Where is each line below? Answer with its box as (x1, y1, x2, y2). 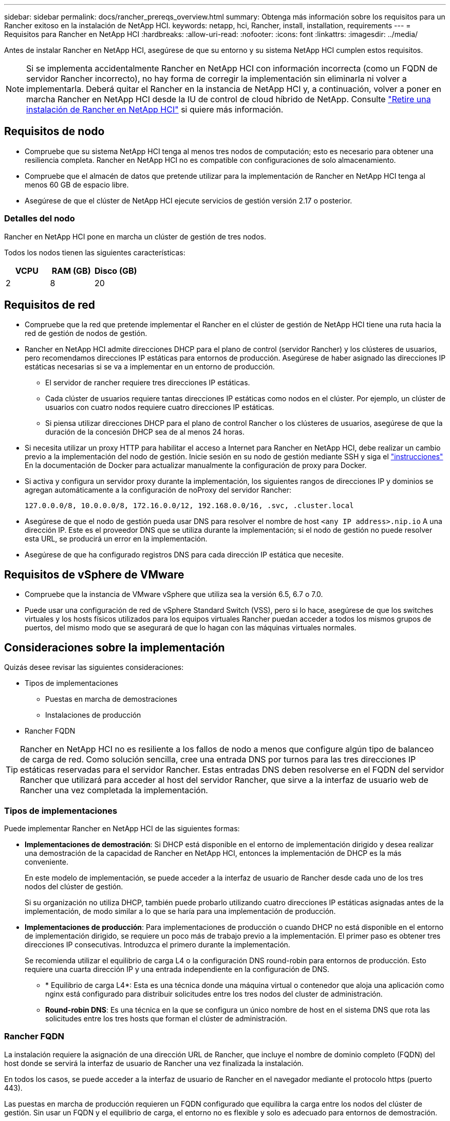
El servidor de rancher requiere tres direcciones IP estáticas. (45, 378, 250, 387)
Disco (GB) (95, 265, 137, 276)
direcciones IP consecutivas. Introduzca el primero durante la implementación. (25, 940, 290, 949)
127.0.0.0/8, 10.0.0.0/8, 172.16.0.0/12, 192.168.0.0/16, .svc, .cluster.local (25, 501, 354, 510)
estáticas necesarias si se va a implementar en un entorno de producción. (25, 362, 275, 371)
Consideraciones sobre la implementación (4, 641, 225, 654)
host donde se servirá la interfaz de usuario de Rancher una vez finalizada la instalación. (4, 1058, 304, 1068)
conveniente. (25, 857, 68, 866)
